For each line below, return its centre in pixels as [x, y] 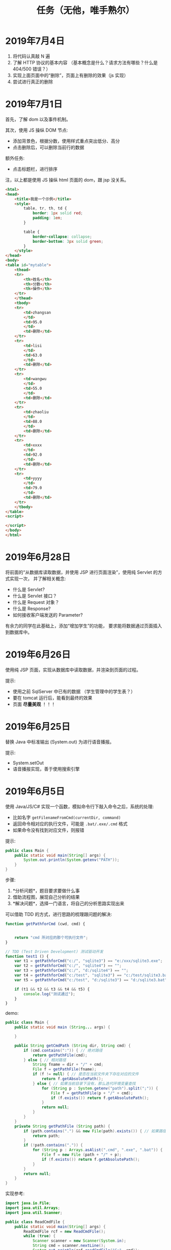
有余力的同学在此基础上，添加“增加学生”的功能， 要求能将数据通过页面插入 [84, 626]
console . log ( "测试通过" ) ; [49, 994]
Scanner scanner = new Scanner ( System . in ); [79, 1241]
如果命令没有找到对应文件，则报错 [48, 830]
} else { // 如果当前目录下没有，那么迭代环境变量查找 [84, 1083]
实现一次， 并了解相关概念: [38, 578]
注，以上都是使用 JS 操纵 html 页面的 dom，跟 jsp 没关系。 [67, 180]
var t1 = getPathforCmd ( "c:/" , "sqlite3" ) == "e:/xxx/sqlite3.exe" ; [89, 961]
